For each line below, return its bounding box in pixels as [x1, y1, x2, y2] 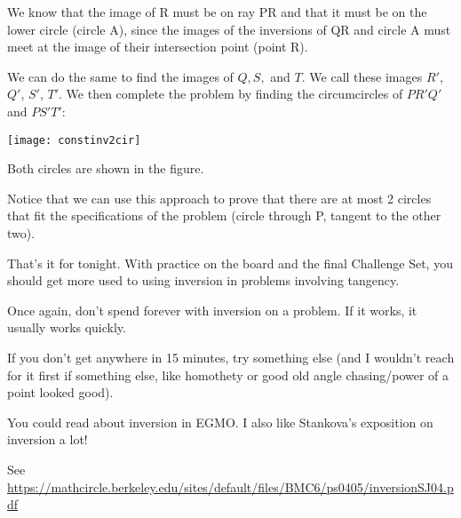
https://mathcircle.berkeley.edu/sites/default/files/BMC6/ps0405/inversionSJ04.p [7, 477, 454, 496]
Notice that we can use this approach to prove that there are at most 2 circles [7, 188, 432, 207]
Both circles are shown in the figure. [7, 159, 204, 178]
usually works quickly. [7, 318, 126, 337]
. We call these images [301, 67, 423, 85]
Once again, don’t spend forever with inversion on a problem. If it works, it [7, 300, 417, 319]
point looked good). [7, 383, 114, 402]
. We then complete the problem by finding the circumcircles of [59, 84, 403, 103]
